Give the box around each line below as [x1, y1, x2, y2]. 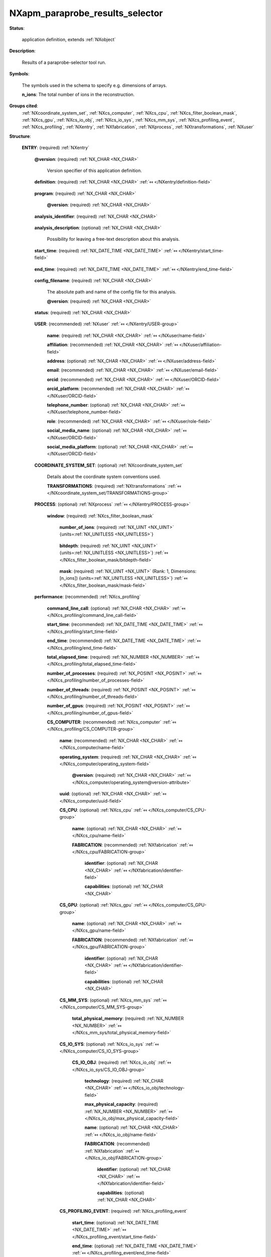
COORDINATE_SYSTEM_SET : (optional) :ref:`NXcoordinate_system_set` [34, 462, 183, 468]
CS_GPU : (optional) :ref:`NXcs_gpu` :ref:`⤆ [59, 902, 148, 908]
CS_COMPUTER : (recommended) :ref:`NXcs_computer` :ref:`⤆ [47, 719, 177, 725]
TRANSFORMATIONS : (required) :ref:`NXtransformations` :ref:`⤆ [47, 483, 181, 489]
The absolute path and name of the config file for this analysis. [47, 289, 177, 295]
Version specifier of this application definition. [47, 167, 143, 173]
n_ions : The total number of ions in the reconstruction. [22, 91, 135, 98]
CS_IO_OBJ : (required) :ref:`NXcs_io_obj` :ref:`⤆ [72, 1059, 172, 1065]
